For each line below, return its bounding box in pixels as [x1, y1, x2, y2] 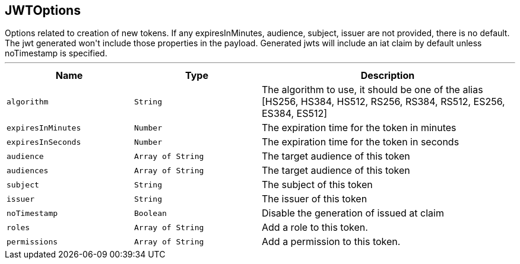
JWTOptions [5, 3, 81, 18]
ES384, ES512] [262, 107, 328, 120]
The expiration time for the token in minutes [262, 122, 456, 134]
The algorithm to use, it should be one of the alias [262, 84, 483, 96]
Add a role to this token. [262, 221, 368, 234]
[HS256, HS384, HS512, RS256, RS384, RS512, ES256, [262, 96, 505, 108]
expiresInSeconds [7, 137, 81, 147]
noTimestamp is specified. [5, 48, 107, 59]
